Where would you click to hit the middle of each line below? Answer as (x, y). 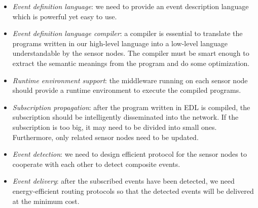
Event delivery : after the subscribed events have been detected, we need (123, 181)
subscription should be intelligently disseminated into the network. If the (125, 117)
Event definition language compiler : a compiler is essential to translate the (127, 33)
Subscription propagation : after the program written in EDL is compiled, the (131, 107)
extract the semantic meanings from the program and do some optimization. (131, 63)
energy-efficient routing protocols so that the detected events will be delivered (133, 190)
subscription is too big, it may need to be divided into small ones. (115, 127)
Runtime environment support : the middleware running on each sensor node (130, 80)
